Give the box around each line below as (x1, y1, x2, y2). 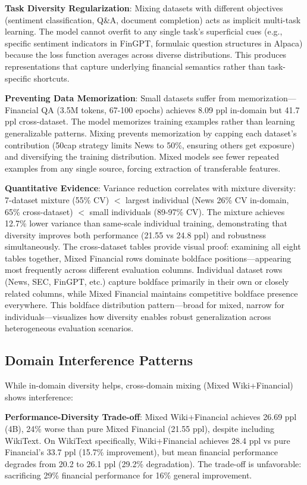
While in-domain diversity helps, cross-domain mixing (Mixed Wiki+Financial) (5, 379, 293, 391)
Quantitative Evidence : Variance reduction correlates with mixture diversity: (5, 182, 296, 194)
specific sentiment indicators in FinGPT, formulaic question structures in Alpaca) (5, 36, 303, 49)
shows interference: (5, 390, 73, 403)
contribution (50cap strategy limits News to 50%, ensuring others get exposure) (5, 138, 295, 151)
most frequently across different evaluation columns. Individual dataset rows (5, 263, 283, 276)
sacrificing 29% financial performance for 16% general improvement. (5, 469, 252, 481)
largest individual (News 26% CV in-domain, (126, 193, 289, 206)
